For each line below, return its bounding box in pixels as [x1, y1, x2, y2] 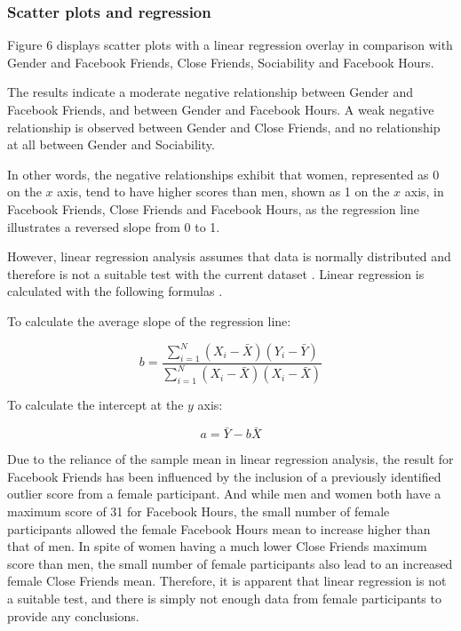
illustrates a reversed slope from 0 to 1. [7, 217, 220, 236]
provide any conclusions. [7, 606, 139, 625]
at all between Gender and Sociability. [7, 135, 215, 154]
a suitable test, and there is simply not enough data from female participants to [7, 588, 441, 607]
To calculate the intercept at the [7, 395, 184, 414]
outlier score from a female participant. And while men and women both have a [7, 484, 441, 503]
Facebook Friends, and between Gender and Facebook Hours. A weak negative [7, 100, 434, 118]
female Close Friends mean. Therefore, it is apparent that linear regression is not [7, 571, 447, 590]
